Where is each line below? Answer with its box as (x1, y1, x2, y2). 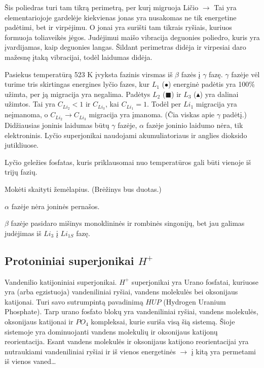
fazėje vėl (231, 69, 260, 79)
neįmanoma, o (5, 109, 48, 120)
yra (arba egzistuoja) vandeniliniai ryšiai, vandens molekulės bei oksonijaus (5, 286, 238, 297)
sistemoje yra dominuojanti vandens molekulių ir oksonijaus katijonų (5, 326, 218, 337)
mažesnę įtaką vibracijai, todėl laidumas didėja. (5, 51, 153, 62)
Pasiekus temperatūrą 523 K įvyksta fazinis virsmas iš (5, 69, 173, 79)
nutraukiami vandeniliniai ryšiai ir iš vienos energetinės (5, 346, 176, 356)
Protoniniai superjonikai (5, 252, 134, 268)
